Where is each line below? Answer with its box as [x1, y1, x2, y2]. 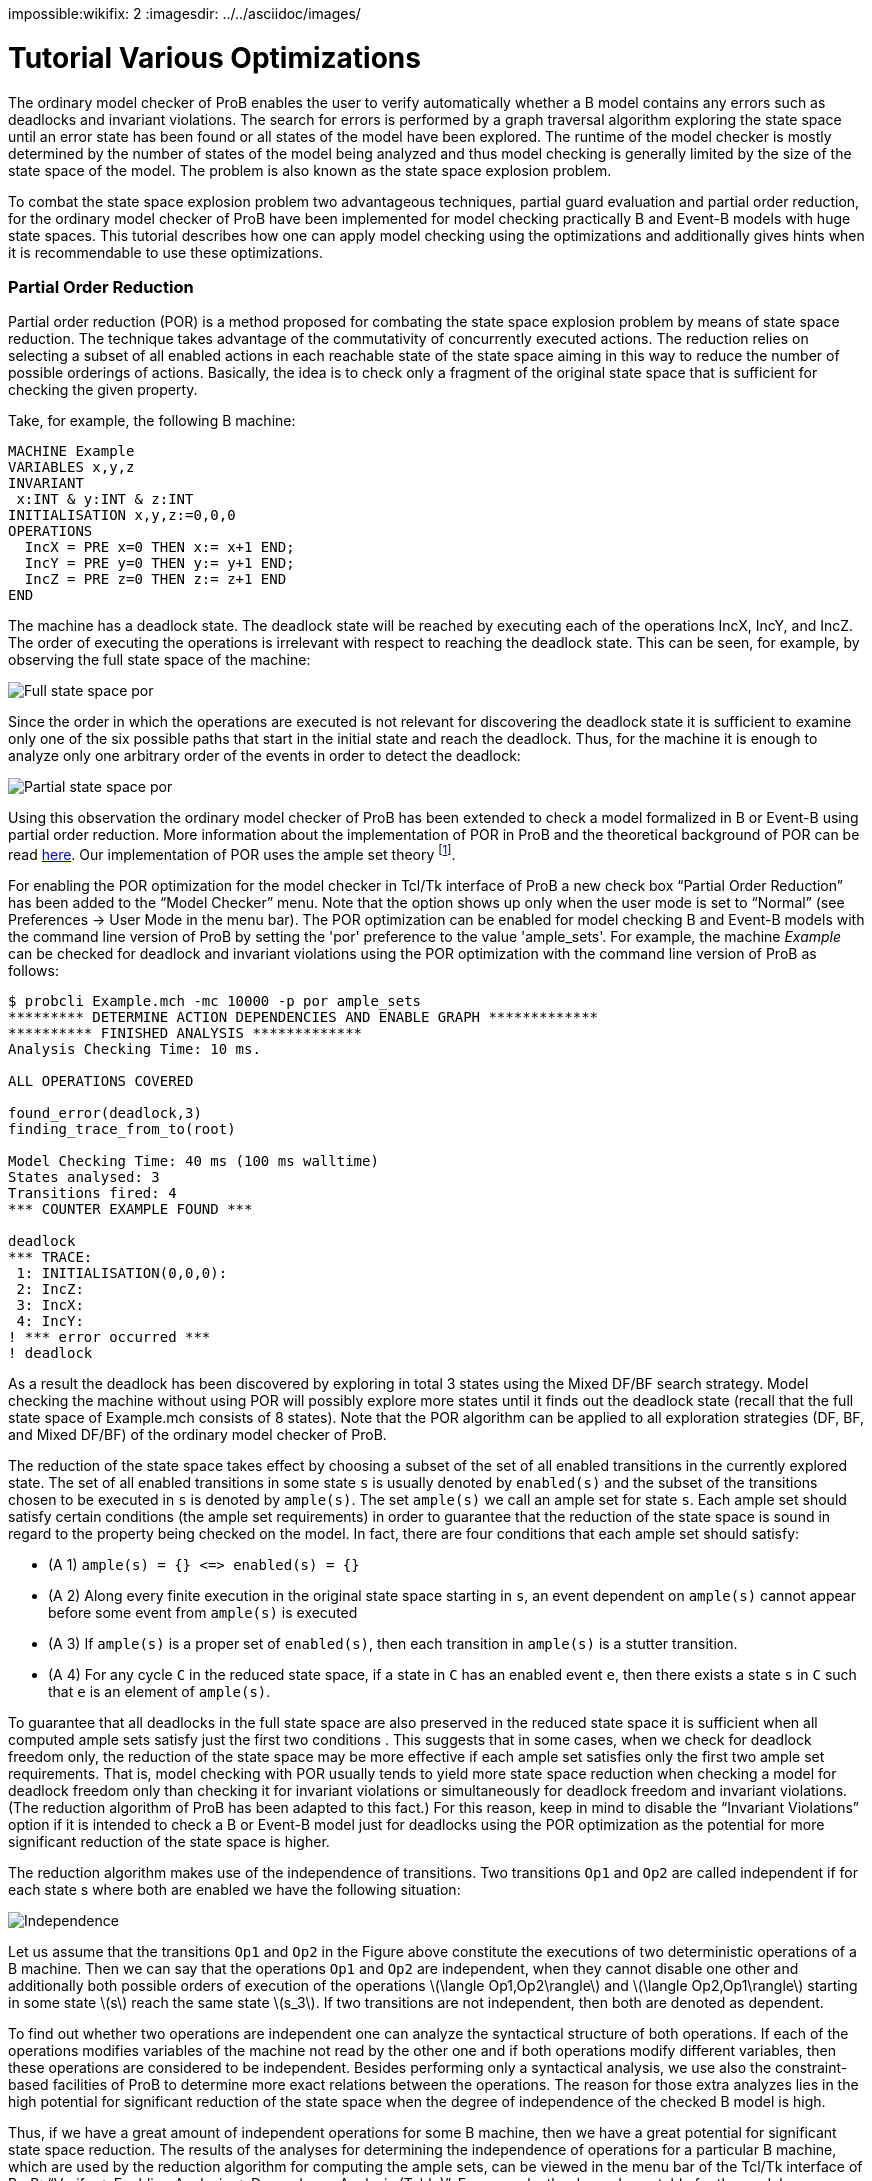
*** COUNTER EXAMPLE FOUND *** [8, 1200, 253, 1217]
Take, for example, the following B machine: [8, 412, 296, 430]
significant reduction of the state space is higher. [8, 1832, 330, 1850]
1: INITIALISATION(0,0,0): [16, 1264, 228, 1281]
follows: [8, 961, 59, 979]
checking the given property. [8, 381, 198, 399]
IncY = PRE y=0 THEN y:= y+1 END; [24, 555, 295, 572]
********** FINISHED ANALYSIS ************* [8, 1024, 363, 1041]
